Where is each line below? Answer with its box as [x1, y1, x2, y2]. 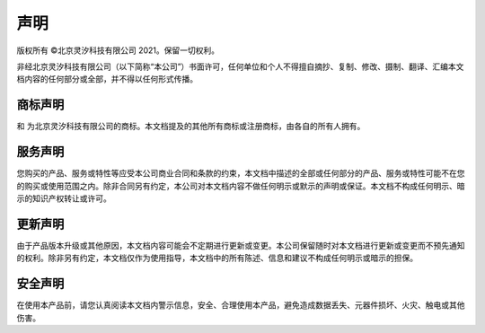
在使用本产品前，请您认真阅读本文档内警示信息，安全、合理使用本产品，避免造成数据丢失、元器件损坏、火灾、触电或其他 [16, 300, 465, 311]
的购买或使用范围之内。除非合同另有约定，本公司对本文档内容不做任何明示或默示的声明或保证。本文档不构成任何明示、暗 [16, 180, 465, 191]
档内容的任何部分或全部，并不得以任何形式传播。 [16, 74, 198, 84]
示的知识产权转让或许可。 [16, 193, 111, 204]
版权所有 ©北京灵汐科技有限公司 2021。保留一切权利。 [16, 45, 220, 56]
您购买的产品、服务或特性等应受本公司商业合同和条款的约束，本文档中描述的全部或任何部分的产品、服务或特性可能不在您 [16, 168, 465, 179]
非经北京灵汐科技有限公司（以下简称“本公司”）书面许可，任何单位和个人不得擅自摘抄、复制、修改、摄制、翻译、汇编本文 [16, 61, 464, 72]
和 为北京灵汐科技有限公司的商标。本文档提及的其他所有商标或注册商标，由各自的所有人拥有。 [16, 121, 366, 132]
